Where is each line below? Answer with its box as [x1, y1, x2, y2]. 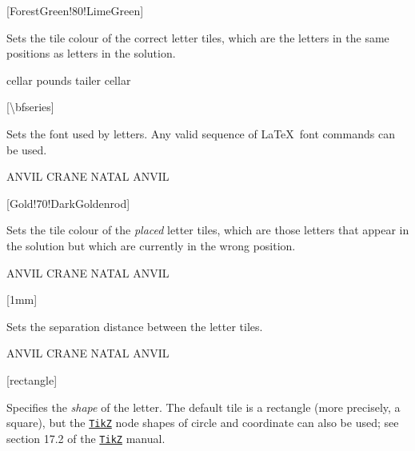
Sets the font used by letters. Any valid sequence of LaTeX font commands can [6, 125, 395, 142]
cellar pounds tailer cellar [6, 71, 131, 88]
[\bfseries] [6, 98, 54, 115]
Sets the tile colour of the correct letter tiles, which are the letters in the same [6, 29, 389, 46]
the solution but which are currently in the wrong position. [6, 237, 296, 253]
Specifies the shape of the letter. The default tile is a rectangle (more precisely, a [6, 398, 401, 415]
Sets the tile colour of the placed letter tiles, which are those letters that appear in [6, 222, 409, 238]
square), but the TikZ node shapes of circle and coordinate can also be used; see [6, 414, 399, 431]
